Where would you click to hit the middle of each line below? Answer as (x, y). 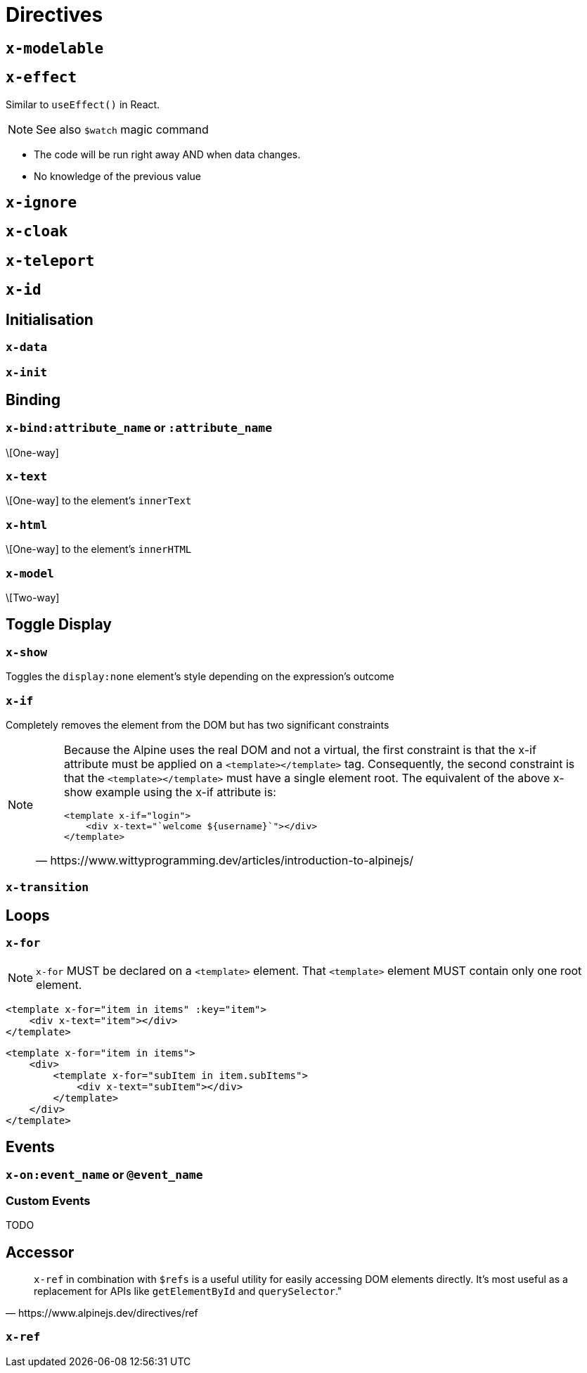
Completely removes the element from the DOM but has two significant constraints (198, 724)
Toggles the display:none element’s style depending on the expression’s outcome (200, 677)
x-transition (47, 888)
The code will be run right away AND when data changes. (167, 154)
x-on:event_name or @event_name (104, 1175)
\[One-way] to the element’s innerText (99, 501)
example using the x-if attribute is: (186, 792)
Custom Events (48, 1200)
